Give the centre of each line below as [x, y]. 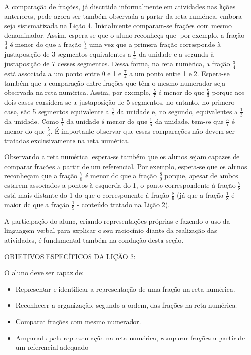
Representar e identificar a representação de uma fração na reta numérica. [125, 288]
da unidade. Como [32, 121]
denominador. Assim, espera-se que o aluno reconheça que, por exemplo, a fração [125, 35]
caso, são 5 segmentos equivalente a [57, 111]
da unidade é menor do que [107, 121]
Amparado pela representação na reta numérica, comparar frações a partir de [130, 337]
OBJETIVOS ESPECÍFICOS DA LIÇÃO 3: [70, 256]
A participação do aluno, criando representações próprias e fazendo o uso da [117, 221]
